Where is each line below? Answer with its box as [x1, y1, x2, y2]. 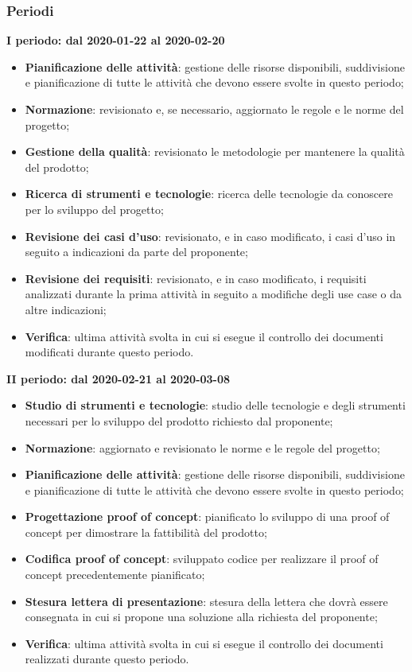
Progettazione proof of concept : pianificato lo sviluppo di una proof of [25, 508, 390, 525]
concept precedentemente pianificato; [25, 566, 205, 583]
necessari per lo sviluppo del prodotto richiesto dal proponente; [25, 412, 333, 429]
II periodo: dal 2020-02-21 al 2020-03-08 [6, 370, 231, 386]
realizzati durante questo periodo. [25, 651, 189, 667]
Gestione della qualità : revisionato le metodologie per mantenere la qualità [25, 143, 405, 160]
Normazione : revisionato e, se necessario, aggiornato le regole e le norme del [25, 101, 404, 117]
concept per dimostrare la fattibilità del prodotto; [25, 523, 267, 540]
